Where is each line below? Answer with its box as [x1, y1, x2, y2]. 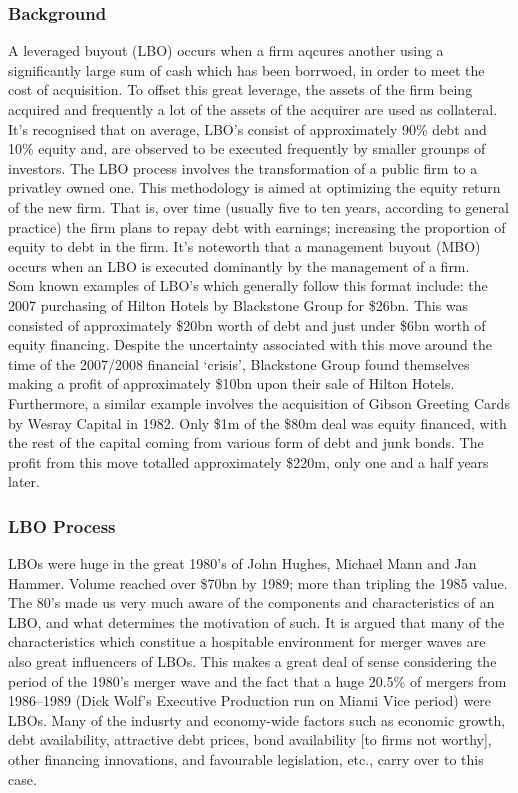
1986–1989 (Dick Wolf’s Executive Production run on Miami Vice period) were [8, 690, 492, 711]
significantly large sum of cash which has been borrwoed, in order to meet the [8, 59, 485, 80]
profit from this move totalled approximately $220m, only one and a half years [8, 451, 489, 472]
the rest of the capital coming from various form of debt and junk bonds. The [8, 432, 484, 453]
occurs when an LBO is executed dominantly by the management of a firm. [8, 255, 470, 276]
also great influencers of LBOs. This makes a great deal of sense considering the [8, 651, 497, 672]
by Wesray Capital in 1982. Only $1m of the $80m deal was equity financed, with [8, 412, 507, 433]
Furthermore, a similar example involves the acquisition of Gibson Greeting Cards [8, 392, 510, 413]
